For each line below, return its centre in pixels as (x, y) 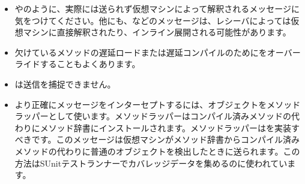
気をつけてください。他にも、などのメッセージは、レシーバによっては (153, 20)
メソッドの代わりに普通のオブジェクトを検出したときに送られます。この (157, 151)
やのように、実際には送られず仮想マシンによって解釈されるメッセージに (157, 8)
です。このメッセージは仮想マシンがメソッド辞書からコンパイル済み (166, 139)
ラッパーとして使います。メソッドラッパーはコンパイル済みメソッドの (153, 116)
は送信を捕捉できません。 (65, 84)
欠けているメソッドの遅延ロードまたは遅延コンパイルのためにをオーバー (158, 52)
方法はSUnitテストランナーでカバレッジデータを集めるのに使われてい (151, 163)
